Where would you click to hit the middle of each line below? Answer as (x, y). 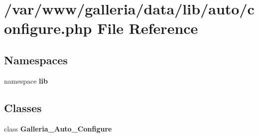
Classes (23, 107)
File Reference (148, 28)
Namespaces (36, 60)
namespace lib (26, 80)
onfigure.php (48, 28)
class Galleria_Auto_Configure (58, 128)
